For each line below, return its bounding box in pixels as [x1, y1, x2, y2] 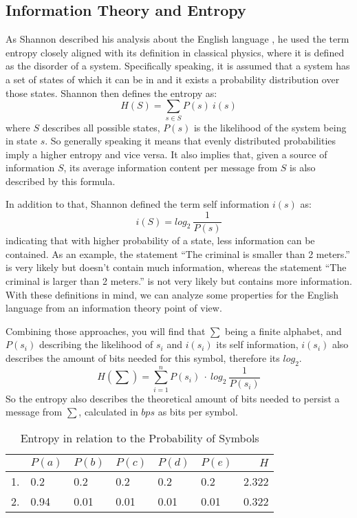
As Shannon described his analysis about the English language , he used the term [6, 32, 349, 46]
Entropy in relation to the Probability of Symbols [20, 429, 259, 446]
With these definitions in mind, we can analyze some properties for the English [6, 287, 339, 301]
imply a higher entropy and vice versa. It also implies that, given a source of [6, 147, 327, 161]
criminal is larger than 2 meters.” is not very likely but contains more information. [6, 273, 352, 288]
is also [290, 160, 316, 175]
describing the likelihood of [39, 337, 153, 352]
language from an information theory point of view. [6, 301, 222, 315]
